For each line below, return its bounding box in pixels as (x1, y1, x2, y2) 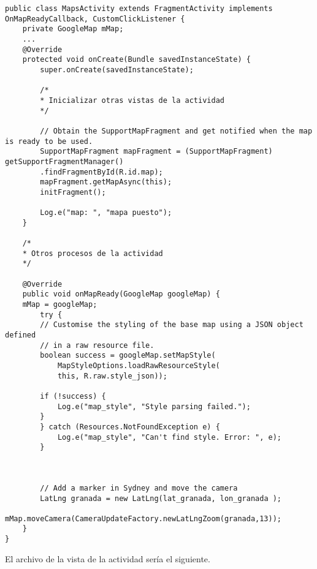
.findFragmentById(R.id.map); (40, 167, 163, 176)
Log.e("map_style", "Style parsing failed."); (57, 402, 251, 411)
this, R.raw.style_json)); (57, 371, 167, 380)
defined (5, 331, 36, 339)
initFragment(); (40, 187, 106, 197)
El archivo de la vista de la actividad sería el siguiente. (5, 552, 210, 565)
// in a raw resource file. (40, 341, 155, 350)
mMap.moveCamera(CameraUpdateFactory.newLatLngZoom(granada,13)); (5, 514, 282, 523)
